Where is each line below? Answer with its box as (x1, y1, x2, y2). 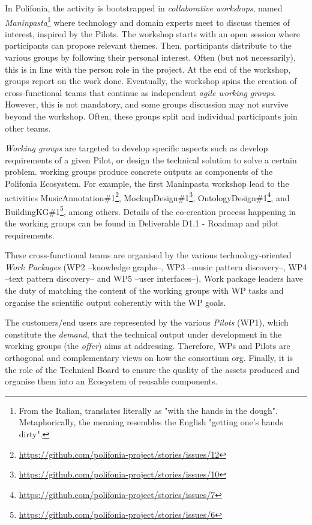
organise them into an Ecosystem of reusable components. (5, 375, 218, 387)
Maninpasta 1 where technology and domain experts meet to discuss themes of (5, 14, 290, 28)
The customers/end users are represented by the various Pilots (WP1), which (5, 316, 289, 329)
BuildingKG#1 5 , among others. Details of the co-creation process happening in (5, 203, 296, 217)
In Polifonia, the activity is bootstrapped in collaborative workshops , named (5, 2, 283, 14)
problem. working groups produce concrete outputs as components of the (5, 165, 273, 178)
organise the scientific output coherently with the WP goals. (5, 296, 226, 308)
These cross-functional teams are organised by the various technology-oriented (5, 249, 292, 261)
